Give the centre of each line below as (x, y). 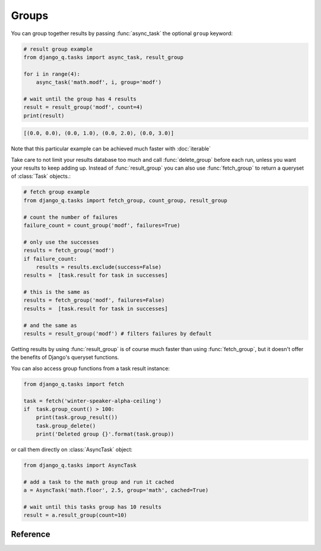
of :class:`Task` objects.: (41, 176)
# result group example (58, 49)
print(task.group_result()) (77, 417)
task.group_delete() (66, 426)
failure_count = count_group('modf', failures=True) (102, 225)
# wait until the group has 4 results (80, 99)
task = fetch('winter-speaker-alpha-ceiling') (92, 401)
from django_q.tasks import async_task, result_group (103, 57)
